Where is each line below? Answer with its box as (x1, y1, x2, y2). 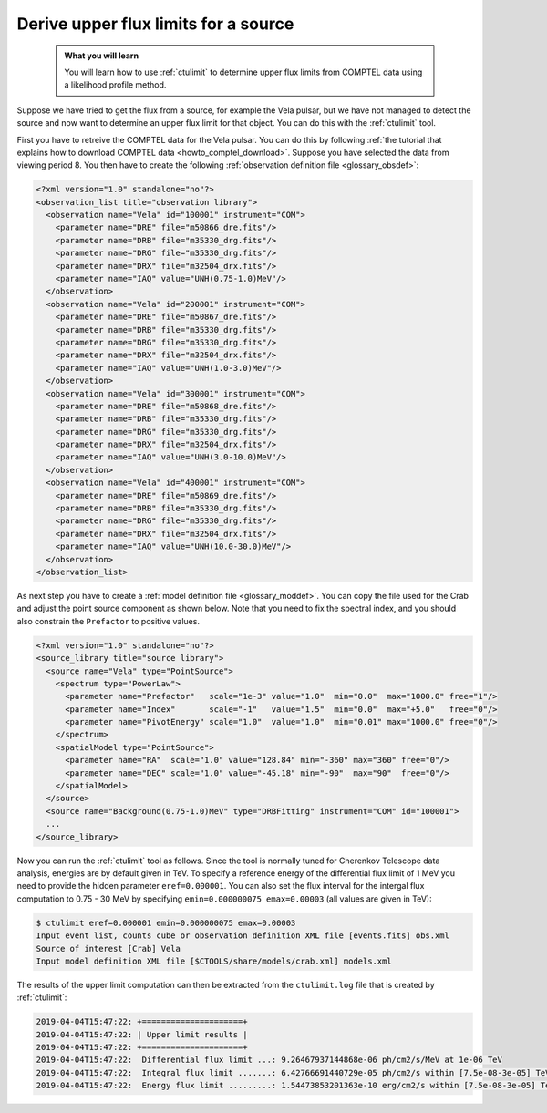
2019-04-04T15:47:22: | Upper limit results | (36, 1029, 248, 1039)
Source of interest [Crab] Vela (36, 943, 181, 953)
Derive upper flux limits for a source (16, 14, 294, 34)
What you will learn (64, 50, 139, 61)
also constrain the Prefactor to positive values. (16, 615, 201, 626)
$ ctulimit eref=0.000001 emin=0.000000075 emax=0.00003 (36, 917, 296, 928)
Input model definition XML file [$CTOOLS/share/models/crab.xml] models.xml (36, 955, 392, 966)
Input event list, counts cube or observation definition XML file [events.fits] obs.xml (36, 931, 450, 941)
